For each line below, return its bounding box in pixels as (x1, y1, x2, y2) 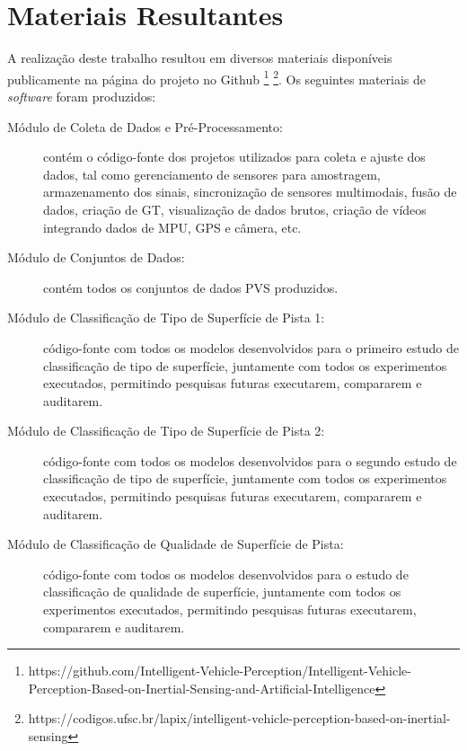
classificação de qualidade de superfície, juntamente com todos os (43, 582, 401, 601)
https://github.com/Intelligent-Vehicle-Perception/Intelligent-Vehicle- (28, 661, 411, 680)
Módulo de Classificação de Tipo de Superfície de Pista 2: (7, 421, 325, 440)
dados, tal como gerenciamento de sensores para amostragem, (43, 164, 381, 183)
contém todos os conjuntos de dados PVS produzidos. (43, 278, 339, 296)
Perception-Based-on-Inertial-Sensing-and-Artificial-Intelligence (28, 678, 375, 697)
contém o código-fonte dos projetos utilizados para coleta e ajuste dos (43, 147, 426, 166)
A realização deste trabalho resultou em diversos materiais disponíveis (7, 49, 392, 67)
